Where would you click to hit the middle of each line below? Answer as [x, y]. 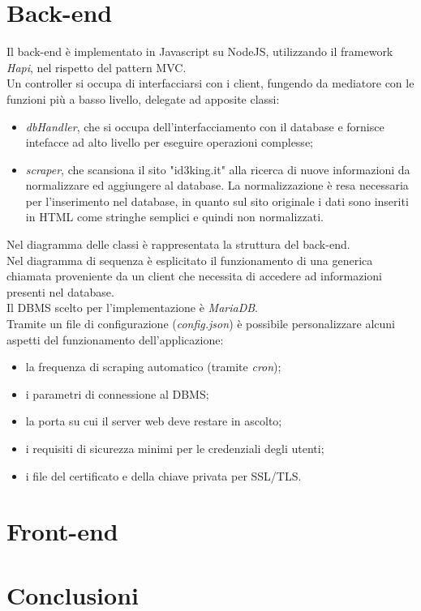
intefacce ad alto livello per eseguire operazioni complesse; [169, 142]
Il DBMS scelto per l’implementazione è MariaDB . [132, 308]
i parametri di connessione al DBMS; [117, 393]
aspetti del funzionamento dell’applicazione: [115, 339]
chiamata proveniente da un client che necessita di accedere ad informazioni [195, 276]
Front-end [62, 531]
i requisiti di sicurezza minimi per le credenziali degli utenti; [175, 448]
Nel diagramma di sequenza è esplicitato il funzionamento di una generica [190, 260]
